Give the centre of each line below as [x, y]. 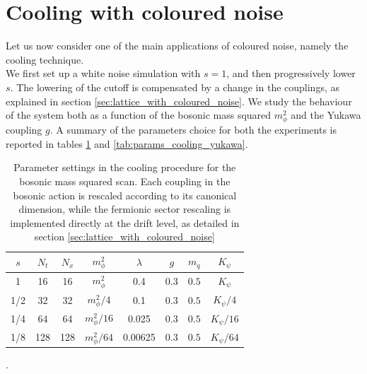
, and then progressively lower [291, 73]
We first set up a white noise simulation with [103, 73]
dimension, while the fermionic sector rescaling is [125, 209]
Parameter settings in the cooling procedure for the [125, 167]
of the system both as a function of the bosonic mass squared [139, 115]
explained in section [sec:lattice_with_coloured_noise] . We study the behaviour [179, 101]
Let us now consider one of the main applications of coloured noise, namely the [177, 46]
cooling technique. [45, 59]
